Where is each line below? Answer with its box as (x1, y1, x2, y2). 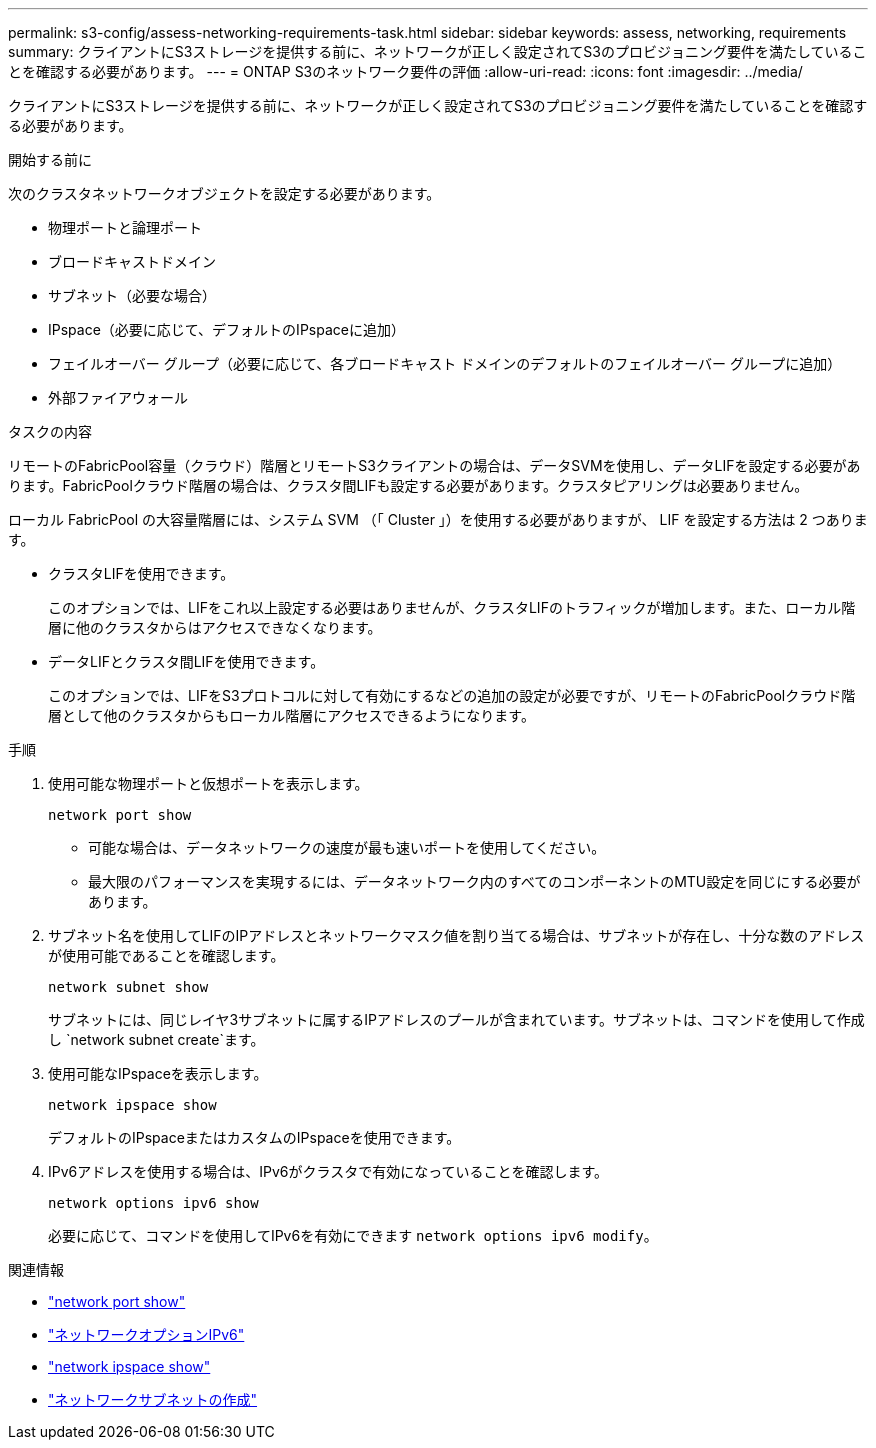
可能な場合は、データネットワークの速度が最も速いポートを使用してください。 (88, 839, 606, 856)
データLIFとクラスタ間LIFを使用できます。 (48, 653, 325, 670)
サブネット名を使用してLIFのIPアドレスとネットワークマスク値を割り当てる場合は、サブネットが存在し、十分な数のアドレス (48, 927, 865, 944)
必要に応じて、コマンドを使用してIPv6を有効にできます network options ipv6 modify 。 (48, 1227, 658, 1244)
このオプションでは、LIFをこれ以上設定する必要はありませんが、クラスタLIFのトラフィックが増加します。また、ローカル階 (48, 599, 856, 616)
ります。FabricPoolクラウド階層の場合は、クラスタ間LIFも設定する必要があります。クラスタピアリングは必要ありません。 (8, 477, 809, 494)
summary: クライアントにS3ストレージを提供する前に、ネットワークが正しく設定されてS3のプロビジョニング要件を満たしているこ (8, 43, 867, 60)
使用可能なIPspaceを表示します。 (48, 1065, 268, 1082)
